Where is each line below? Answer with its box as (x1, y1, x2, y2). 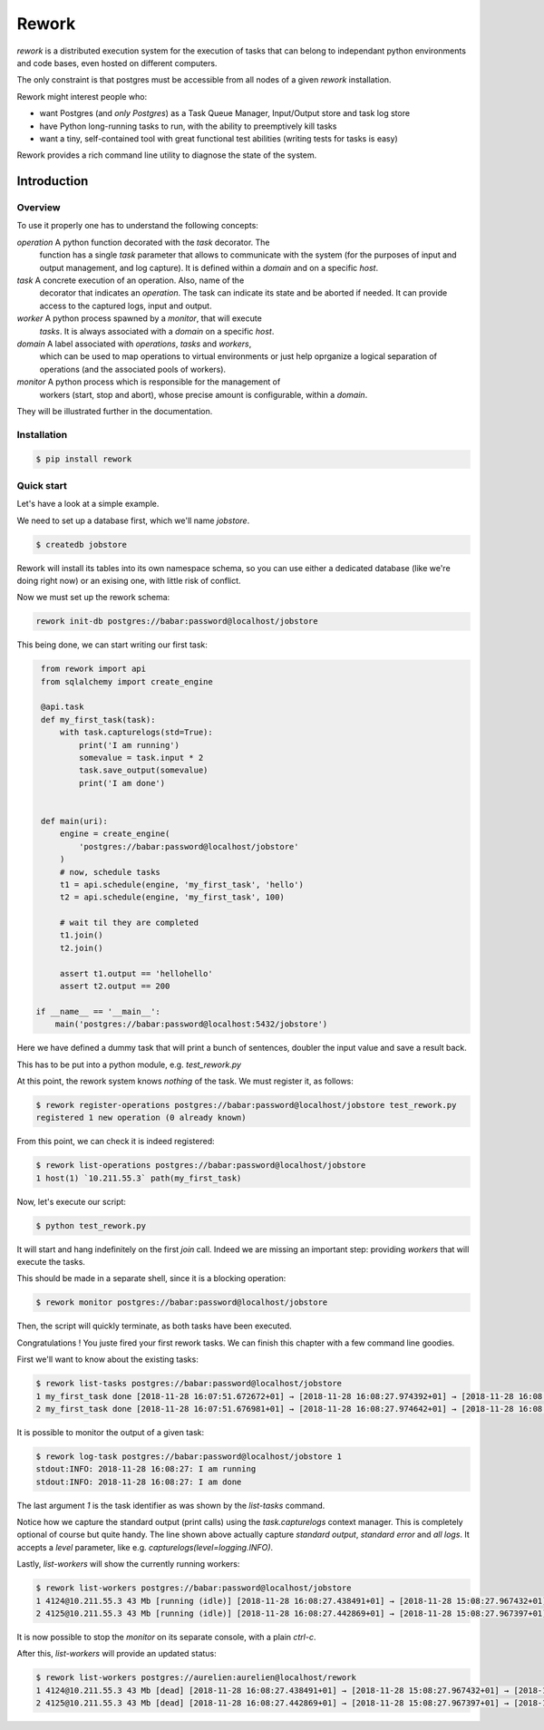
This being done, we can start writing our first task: (16, 639, 209, 650)
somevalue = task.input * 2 (78, 753, 204, 763)
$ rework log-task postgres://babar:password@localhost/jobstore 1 (35, 1451, 343, 1462)
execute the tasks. (16, 1257, 86, 1268)
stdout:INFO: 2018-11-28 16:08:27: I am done (35, 1476, 242, 1487)
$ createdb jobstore (35, 539, 127, 549)
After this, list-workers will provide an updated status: (16, 1648, 217, 1659)
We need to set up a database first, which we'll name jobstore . (16, 515, 250, 526)
